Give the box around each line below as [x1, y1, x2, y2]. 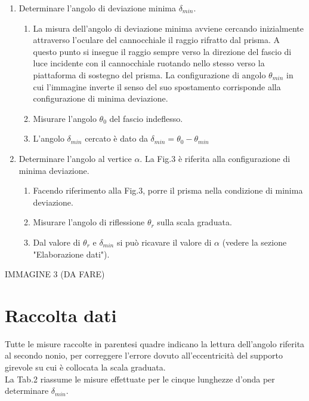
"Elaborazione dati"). [33, 247, 110, 260]
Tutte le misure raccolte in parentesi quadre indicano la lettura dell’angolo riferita [5, 337, 305, 350]
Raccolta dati [5, 302, 117, 327]
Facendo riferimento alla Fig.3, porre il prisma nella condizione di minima [33, 184, 303, 197]
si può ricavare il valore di [116, 235, 212, 248]
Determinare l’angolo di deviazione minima [18, 2, 176, 14]
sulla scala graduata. [157, 216, 232, 228]
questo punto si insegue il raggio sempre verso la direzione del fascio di [33, 45, 292, 57]
